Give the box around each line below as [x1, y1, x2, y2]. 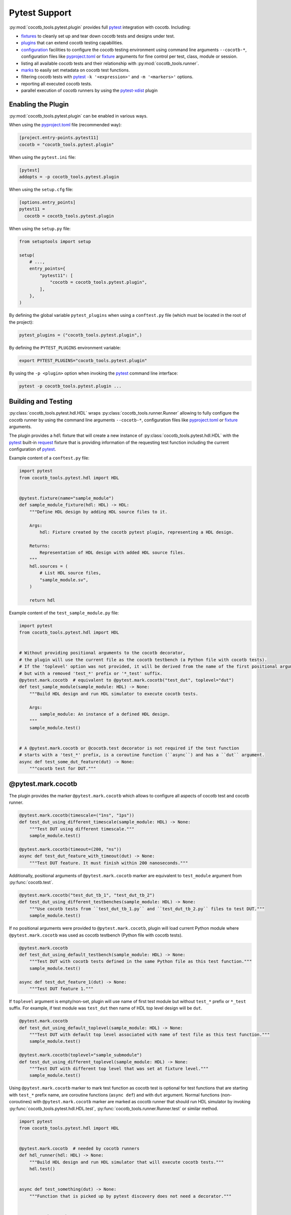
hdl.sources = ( [29, 563, 68, 569]
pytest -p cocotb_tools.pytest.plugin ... [19, 383, 122, 389]
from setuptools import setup [19, 239, 91, 244]
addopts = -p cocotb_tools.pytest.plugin [19, 174, 119, 180]
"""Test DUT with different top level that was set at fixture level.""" [29, 1066, 209, 1071]
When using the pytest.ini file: [9, 154, 76, 160]
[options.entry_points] [19, 200, 76, 205]
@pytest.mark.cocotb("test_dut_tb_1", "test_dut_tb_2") [19, 892, 155, 898]
